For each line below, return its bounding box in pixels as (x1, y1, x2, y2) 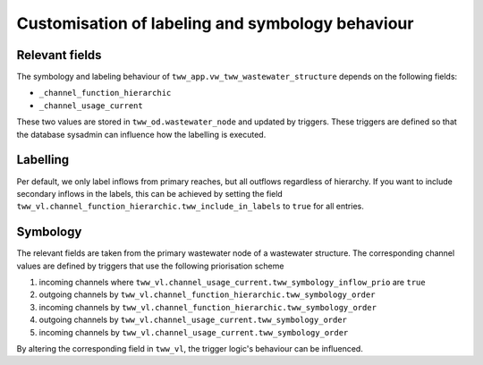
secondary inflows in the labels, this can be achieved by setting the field (16, 188, 284, 199)
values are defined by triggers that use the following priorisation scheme (16, 260, 284, 271)
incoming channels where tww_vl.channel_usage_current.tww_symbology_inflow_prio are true (38, 277, 426, 287)
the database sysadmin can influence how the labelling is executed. (16, 129, 267, 140)
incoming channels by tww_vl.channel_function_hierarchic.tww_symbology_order (38, 301, 377, 312)
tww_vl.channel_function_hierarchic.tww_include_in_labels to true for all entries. (16, 201, 364, 212)
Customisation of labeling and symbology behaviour (16, 13, 414, 33)
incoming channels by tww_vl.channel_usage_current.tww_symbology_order (38, 327, 349, 337)
